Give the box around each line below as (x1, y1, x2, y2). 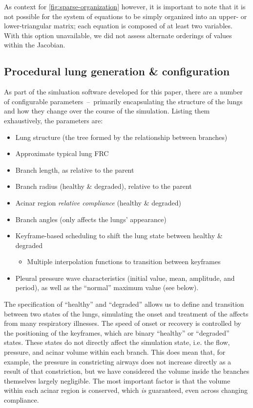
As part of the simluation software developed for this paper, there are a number (4, 87, 243, 97)
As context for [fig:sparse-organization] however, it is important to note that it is (4, 1, 246, 11)
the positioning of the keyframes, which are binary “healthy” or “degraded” (4, 327, 230, 338)
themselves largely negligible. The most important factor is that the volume (4, 375, 231, 385)
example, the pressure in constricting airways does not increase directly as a (4, 356, 232, 366)
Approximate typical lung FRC (15, 148, 109, 159)
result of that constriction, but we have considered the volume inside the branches (4, 366, 250, 376)
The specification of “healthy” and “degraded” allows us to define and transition (4, 299, 244, 309)
